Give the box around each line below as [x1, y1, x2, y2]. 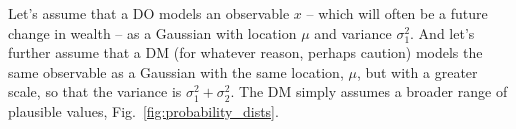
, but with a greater [356, 61, 478, 82]
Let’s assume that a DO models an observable [8, 3, 290, 23]
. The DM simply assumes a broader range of [230, 81, 508, 102]
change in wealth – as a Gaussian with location [8, 22, 297, 43]
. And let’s [410, 22, 475, 43]
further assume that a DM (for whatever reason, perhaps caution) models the [8, 42, 483, 63]
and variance [314, 22, 392, 43]
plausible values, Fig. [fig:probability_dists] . [8, 100, 279, 121]
